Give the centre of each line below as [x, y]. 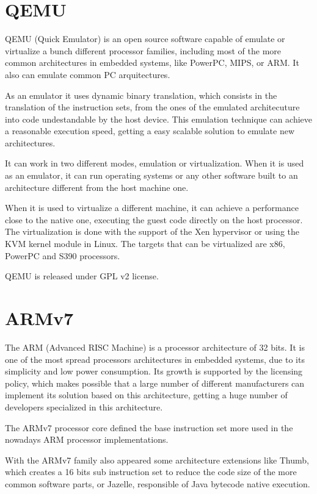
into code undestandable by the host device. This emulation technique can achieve [159, 119]
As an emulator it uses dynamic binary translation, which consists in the [141, 95]
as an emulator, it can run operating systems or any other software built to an [151, 175]
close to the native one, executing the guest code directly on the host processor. [154, 219]
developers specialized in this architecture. [84, 406]
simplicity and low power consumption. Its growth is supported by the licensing [154, 371]
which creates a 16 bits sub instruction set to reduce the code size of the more [151, 472]
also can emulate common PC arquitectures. [88, 74]
